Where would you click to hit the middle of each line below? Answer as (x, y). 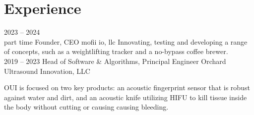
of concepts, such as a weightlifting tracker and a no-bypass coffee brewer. (116, 51)
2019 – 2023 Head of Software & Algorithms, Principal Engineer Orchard (115, 61)
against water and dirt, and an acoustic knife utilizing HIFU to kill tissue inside (126, 97)
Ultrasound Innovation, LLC (47, 71)
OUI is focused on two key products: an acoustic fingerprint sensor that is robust (127, 87)
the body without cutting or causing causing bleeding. (86, 107)
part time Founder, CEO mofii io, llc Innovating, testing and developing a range (126, 41)
